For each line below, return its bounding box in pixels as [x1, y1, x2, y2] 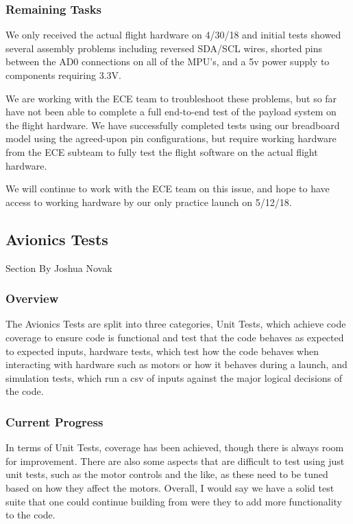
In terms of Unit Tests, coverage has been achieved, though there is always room [5, 440, 344, 455]
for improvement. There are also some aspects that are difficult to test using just [5, 453, 345, 468]
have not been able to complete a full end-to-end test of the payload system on [5, 104, 337, 119]
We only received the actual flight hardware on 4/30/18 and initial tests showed [5, 27, 341, 42]
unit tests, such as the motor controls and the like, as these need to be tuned [5, 467, 328, 481]
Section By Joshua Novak [5, 260, 112, 275]
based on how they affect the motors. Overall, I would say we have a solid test [5, 480, 334, 494]
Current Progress [5, 413, 104, 430]
